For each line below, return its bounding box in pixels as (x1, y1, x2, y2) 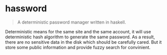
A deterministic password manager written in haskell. (17, 19, 126, 25)
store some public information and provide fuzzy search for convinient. (5, 44, 151, 50)
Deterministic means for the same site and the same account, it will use (5, 28, 152, 34)
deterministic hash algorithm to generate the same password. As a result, (5, 34, 155, 40)
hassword (5, 3, 47, 14)
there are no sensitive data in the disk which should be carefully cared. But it (5, 39, 162, 45)
